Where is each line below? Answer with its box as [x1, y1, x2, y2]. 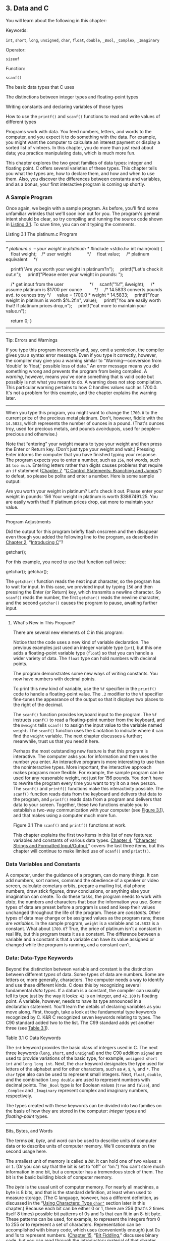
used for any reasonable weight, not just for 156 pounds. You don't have [13, 775, 163, 781]
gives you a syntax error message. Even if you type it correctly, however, [6, 352, 157, 358]
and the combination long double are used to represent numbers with [6, 1076, 150, 1083]
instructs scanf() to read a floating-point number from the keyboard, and [13, 717, 165, 723]
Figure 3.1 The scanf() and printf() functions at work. [13, 822, 127, 828]
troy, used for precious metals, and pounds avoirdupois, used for [6, 426, 141, 432]
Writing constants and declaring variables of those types [6, 103, 124, 110]
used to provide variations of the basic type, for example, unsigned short [6, 1055, 158, 1061]
